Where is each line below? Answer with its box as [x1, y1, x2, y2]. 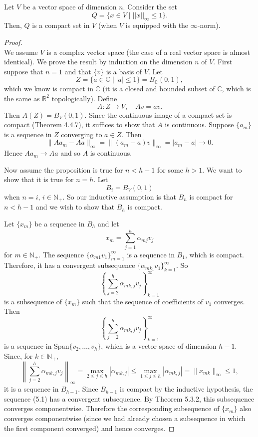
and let [97, 218, 119, 228]
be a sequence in [34, 218, 85, 228]
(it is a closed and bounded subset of [102, 83, 215, 94]
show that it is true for [4, 174, 74, 185]
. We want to [202, 164, 242, 175]
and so [60, 148, 80, 158]
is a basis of [106, 66, 142, 76]
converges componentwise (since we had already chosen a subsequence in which [4, 413, 246, 423]
